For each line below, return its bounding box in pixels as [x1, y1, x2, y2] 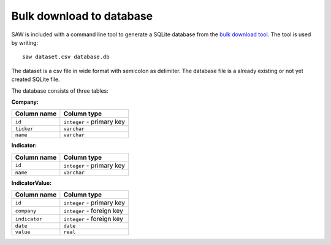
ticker [15, 126, 34, 132]
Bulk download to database [11, 9, 153, 23]
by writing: [11, 39, 39, 46]
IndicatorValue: [11, 179, 52, 187]
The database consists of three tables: [11, 87, 108, 95]
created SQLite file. [11, 76, 61, 83]
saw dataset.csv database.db [22, 53, 110, 61]
